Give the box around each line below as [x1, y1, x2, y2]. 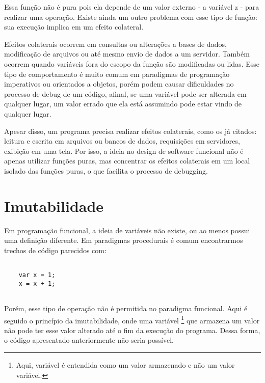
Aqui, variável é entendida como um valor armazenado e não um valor [16, 360, 235, 370]
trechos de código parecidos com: [4, 244, 107, 255]
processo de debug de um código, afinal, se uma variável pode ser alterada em [4, 88, 247, 99]
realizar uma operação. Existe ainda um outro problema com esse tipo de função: [4, 11, 257, 22]
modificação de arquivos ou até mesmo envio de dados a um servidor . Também [4, 48, 250, 59]
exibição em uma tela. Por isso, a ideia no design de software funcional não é [4, 145, 244, 156]
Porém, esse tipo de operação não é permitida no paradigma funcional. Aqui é [4, 303, 248, 314]
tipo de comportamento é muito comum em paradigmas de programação [4, 68, 230, 79]
